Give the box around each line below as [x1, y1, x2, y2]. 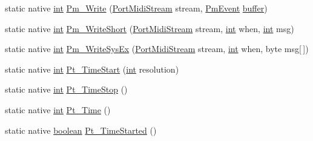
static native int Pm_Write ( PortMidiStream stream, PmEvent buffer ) [5, 2, 268, 14]
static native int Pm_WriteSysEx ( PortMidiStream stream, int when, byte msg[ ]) [5, 42, 309, 55]
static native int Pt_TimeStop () [5, 83, 128, 96]
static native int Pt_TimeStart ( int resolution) [5, 62, 179, 75]
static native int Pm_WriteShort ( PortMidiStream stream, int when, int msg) [5, 22, 294, 34]
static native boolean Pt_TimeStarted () [5, 123, 157, 136]
